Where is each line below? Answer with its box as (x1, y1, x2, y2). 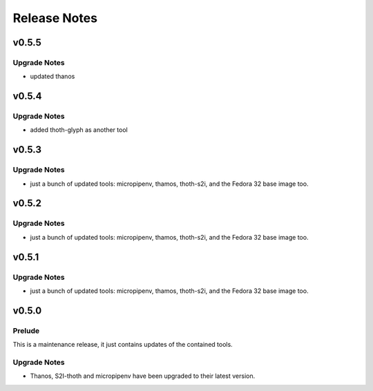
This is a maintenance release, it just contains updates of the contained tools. (12, 341, 233, 349)
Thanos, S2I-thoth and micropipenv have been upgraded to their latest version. (30, 372, 256, 380)
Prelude (12, 325, 40, 335)
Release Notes (12, 10, 98, 26)
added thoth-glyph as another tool (30, 126, 128, 134)
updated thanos (30, 73, 75, 81)
